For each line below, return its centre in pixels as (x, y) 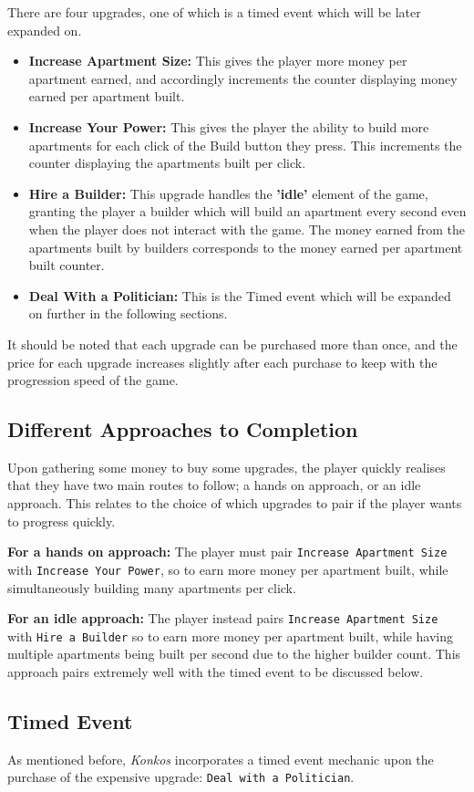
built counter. (67, 265)
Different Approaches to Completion (183, 429)
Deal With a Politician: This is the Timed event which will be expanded (240, 295)
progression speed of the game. (93, 380)
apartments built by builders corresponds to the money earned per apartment (246, 247)
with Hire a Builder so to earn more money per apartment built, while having (230, 636)
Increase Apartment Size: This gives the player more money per (218, 61)
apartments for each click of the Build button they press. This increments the (245, 145)
